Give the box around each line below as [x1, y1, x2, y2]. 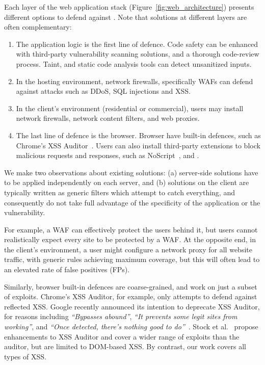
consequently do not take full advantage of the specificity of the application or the [4, 197, 260, 207]
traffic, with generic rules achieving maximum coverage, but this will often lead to [4, 254, 260, 265]
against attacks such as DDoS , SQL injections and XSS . [16, 86, 191, 96]
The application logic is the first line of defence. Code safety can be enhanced [16, 38, 258, 49]
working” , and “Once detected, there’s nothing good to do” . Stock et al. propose [4, 321, 258, 332]
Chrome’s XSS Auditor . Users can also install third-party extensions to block [16, 140, 260, 150]
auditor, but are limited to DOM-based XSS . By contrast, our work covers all [4, 341, 246, 352]
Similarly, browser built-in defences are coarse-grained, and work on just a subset [4, 281, 257, 292]
